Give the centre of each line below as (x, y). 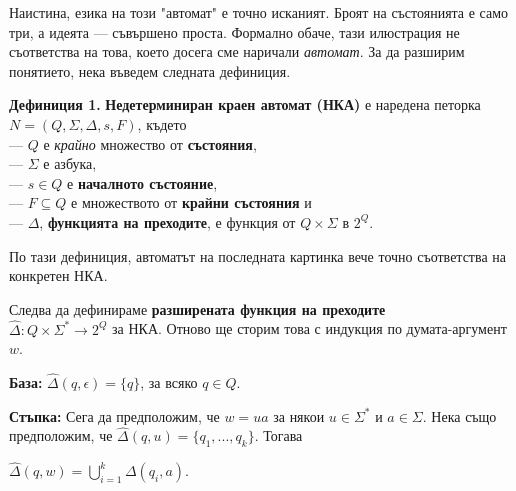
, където (162, 123)
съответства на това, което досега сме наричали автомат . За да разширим (237, 51)
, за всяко (169, 381)
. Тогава (278, 435)
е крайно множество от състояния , (150, 143)
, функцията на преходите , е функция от (167, 221)
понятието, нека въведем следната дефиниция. (150, 70)
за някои (299, 415)
